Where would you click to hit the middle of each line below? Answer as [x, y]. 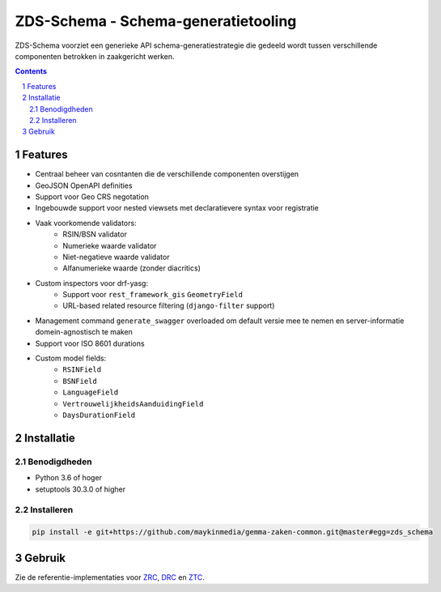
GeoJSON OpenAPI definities [84, 185]
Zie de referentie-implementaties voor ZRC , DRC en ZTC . [110, 577]
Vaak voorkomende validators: [86, 223]
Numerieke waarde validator [110, 245]
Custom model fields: [71, 358]
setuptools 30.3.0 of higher [80, 489]
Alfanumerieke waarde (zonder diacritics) [132, 268]
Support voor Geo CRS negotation [92, 196]
